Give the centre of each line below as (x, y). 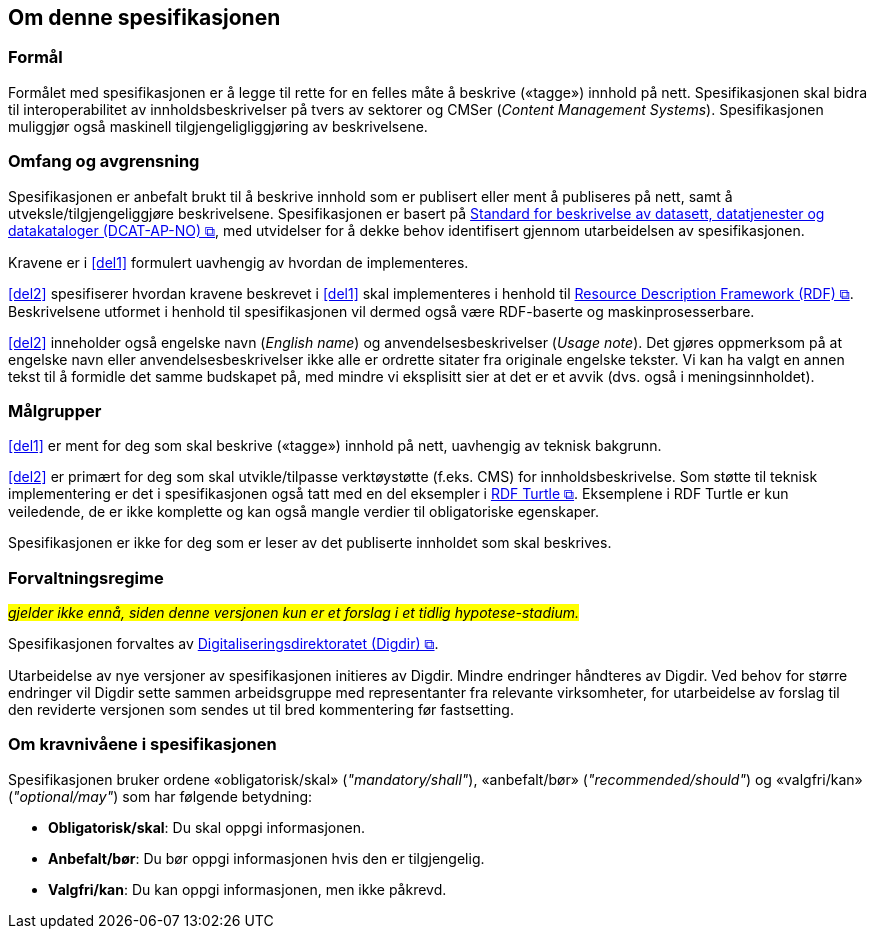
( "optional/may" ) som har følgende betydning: (160, 796)
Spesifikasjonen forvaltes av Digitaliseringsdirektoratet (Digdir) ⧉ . (223, 644)
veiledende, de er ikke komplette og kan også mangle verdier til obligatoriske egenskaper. (303, 512)
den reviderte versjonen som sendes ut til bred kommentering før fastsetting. (261, 710)
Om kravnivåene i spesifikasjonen (142, 744)
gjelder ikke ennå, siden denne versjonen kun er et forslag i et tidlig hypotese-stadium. (293, 613)
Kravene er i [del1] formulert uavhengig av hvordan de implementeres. (238, 262)
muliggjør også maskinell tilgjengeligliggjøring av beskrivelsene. (218, 126)
